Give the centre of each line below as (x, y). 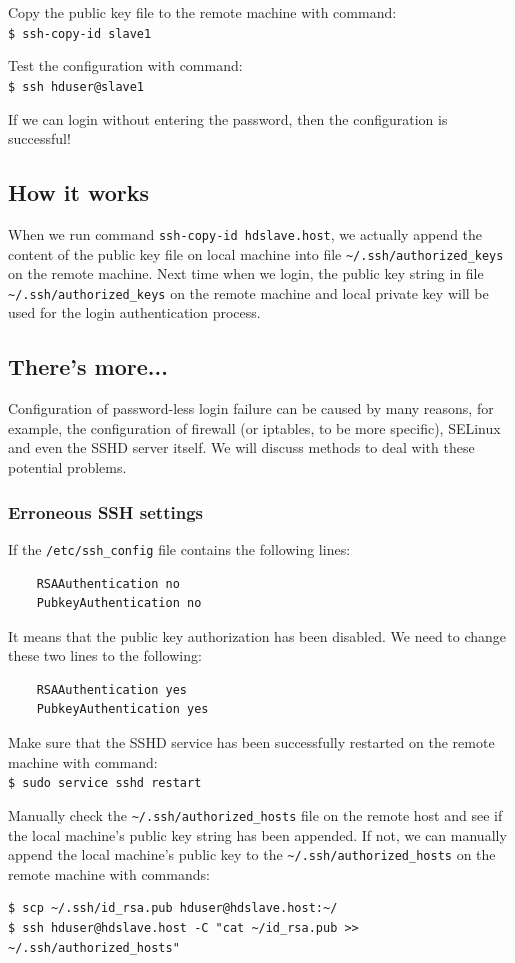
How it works (79, 192)
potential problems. (67, 467)
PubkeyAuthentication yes (122, 709)
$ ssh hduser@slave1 (76, 86)
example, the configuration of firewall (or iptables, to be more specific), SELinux (254, 427)
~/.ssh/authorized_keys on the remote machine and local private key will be (248, 292)
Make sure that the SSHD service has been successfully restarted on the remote (251, 742)
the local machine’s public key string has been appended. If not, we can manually (257, 834)
